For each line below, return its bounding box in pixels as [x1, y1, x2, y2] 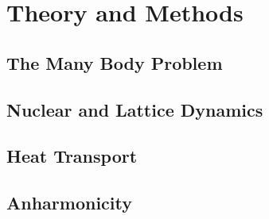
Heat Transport [6, 144, 138, 168]
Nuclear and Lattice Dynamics [6, 97, 263, 121]
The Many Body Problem [6, 50, 223, 75]
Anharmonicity [6, 190, 132, 215]
